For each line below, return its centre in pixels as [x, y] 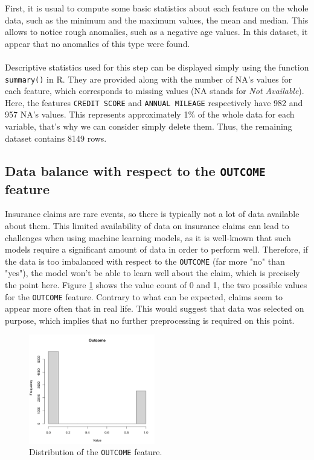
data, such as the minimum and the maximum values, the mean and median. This [157, 20]
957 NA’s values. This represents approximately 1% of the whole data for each [150, 114]
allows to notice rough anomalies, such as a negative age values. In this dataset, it [156, 32]
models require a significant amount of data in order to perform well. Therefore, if [157, 249]
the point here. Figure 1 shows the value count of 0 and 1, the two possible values [156, 285]
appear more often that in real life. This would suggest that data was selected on [155, 308]
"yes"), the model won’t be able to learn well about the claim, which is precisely [152, 273]
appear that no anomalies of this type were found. [98, 43]
